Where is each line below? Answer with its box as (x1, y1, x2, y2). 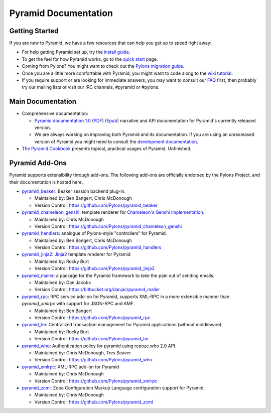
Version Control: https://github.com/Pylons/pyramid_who (34, 357, 153, 363)
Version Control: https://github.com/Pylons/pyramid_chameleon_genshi (34, 223, 182, 229)
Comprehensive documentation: (22, 110, 88, 116)
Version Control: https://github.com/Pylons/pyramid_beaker (34, 202, 158, 208)
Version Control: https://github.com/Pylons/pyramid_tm (34, 336, 149, 342)
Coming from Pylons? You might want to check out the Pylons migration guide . (22, 63, 185, 69)
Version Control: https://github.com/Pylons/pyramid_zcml (34, 399, 153, 405)
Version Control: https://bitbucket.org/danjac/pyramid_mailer (34, 287, 160, 293)
